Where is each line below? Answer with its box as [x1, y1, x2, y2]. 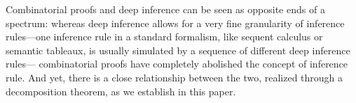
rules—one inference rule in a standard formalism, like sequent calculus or [6, 29, 323, 44]
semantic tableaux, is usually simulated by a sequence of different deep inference [6, 42, 350, 57]
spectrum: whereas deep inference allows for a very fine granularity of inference [6, 15, 345, 30]
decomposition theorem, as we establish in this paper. [6, 84, 236, 98]
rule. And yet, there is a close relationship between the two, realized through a [6, 70, 343, 84]
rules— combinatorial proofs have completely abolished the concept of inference [6, 56, 348, 71]
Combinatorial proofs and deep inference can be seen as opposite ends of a [6, 2, 325, 16]
